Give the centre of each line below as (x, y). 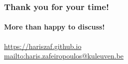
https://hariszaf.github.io (43, 46)
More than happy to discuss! (54, 27)
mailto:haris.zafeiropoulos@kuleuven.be (64, 56)
